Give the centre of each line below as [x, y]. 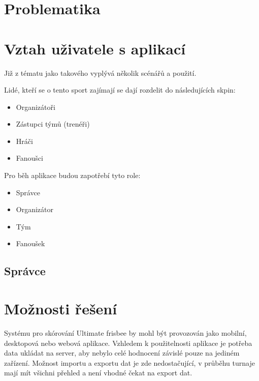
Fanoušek [30, 243]
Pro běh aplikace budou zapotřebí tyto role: [72, 175]
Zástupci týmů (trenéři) [53, 124]
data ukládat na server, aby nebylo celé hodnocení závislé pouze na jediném [122, 353]
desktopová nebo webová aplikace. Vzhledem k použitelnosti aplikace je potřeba [128, 343]
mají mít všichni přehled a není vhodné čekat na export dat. [98, 373]
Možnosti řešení [61, 308]
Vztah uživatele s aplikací [95, 48]
